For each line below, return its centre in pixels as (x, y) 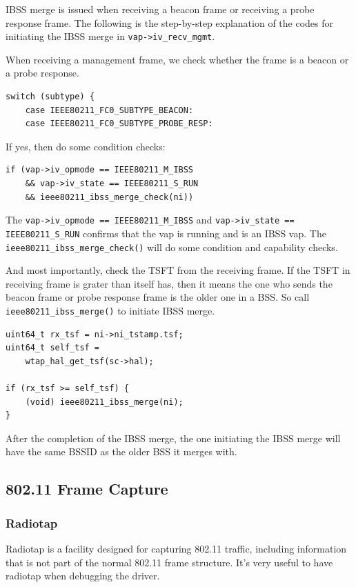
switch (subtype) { (50, 97)
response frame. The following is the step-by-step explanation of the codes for (170, 22)
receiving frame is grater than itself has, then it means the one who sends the (169, 283)
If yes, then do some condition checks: (86, 146)
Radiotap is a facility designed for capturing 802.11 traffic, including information (176, 548)
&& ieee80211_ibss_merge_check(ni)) (109, 197)
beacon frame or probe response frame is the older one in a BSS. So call (158, 297)
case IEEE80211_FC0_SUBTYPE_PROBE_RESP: (119, 124)
